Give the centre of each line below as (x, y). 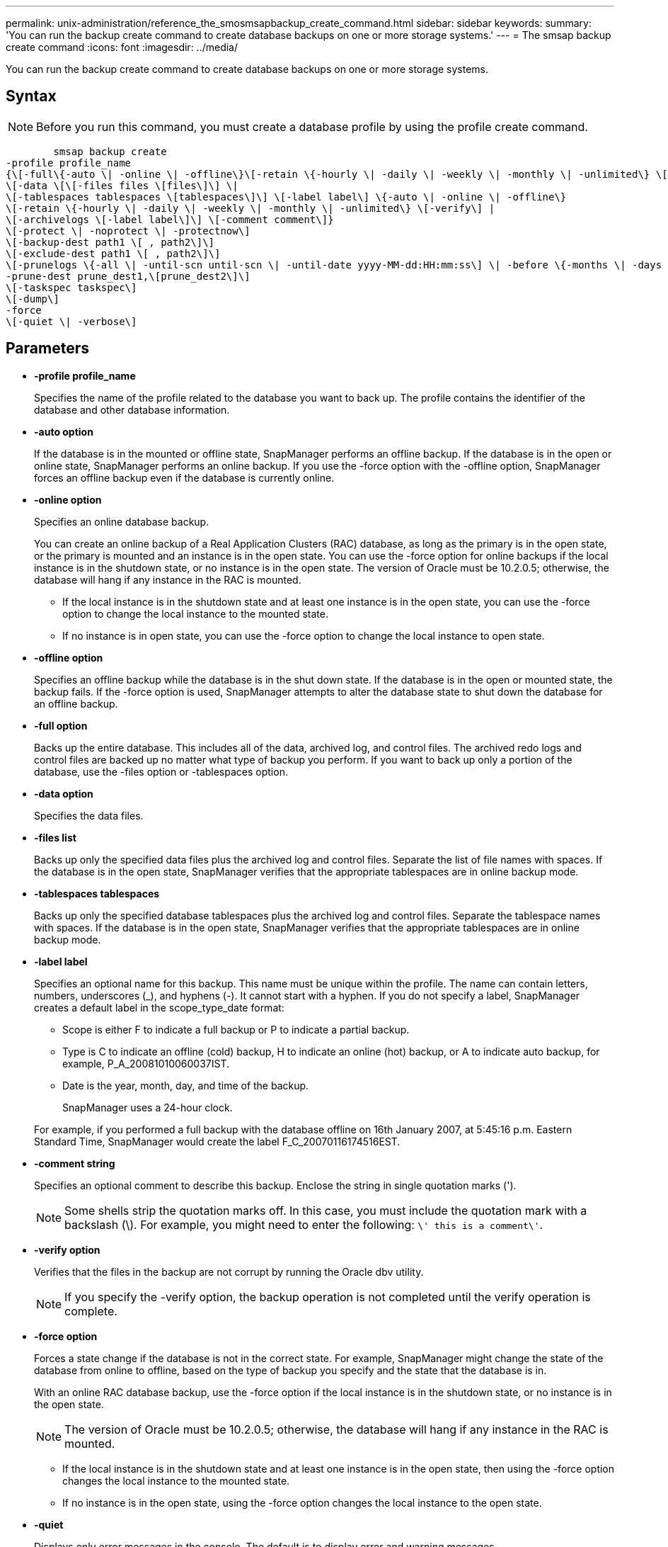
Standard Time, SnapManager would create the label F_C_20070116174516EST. (217, 1141)
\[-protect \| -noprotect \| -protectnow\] (128, 231)
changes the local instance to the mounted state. (176, 1480)
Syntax (31, 96)
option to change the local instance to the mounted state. (196, 613)
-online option (68, 499)
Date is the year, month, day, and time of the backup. (186, 1085)
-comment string (75, 1163)
